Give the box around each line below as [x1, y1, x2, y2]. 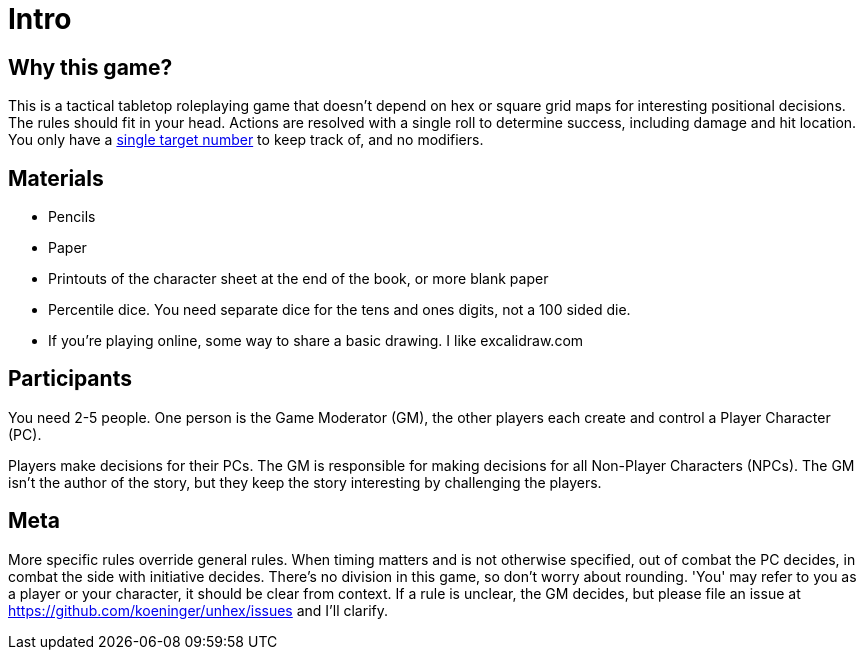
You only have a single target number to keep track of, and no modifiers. [8, 131, 484, 149]
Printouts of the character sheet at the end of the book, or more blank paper [48, 270, 549, 288]
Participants [8, 366, 132, 392]
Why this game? [8, 54, 173, 80]
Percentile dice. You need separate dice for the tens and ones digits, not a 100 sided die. [48, 301, 631, 319]
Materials [8, 165, 104, 191]
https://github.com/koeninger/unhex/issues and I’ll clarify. [8, 601, 388, 619]
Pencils [48, 208, 96, 226]
